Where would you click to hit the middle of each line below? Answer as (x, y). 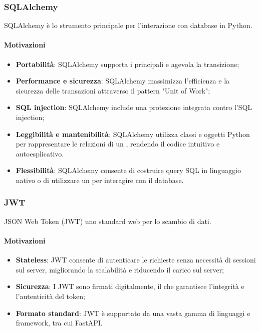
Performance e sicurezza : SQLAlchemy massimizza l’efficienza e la (123, 81)
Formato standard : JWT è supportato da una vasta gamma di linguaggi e (133, 313)
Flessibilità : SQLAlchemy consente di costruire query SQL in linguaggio (128, 170)
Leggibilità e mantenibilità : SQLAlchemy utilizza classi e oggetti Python (133, 134)
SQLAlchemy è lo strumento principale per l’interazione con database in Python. (128, 25)
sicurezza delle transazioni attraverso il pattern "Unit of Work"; (113, 90)
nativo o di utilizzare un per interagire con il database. (100, 180)
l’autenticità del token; (50, 296)
